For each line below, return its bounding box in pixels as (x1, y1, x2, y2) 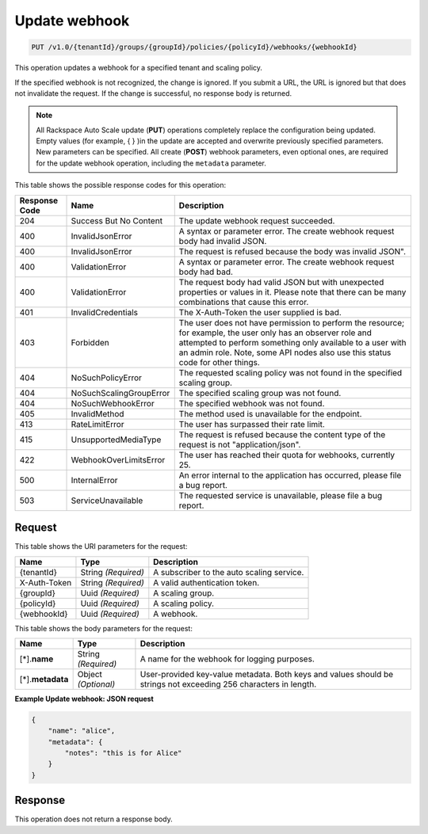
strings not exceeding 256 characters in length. (139, 678, 317, 689)
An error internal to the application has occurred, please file (178, 470, 402, 481)
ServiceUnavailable (71, 495, 143, 506)
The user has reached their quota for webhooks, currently (178, 449, 396, 460)
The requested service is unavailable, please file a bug (178, 489, 383, 501)
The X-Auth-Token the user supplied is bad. (178, 307, 342, 318)
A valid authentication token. (153, 577, 260, 588)
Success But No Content (71, 215, 162, 226)
